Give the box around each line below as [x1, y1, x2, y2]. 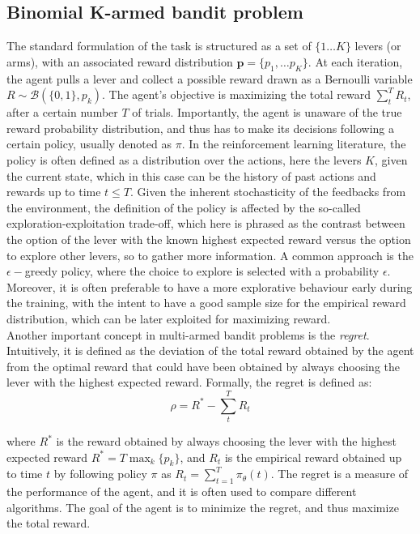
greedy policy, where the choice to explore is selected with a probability [24, 263, 380, 280]
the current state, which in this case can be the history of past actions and [6, 167, 376, 184]
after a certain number [6, 104, 118, 121]
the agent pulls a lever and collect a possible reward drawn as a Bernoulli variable [6, 70, 413, 87]
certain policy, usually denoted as [6, 135, 172, 152]
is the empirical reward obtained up [224, 448, 402, 465]
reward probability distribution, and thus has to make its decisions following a [6, 119, 394, 136]
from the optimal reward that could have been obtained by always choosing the [6, 357, 400, 374]
